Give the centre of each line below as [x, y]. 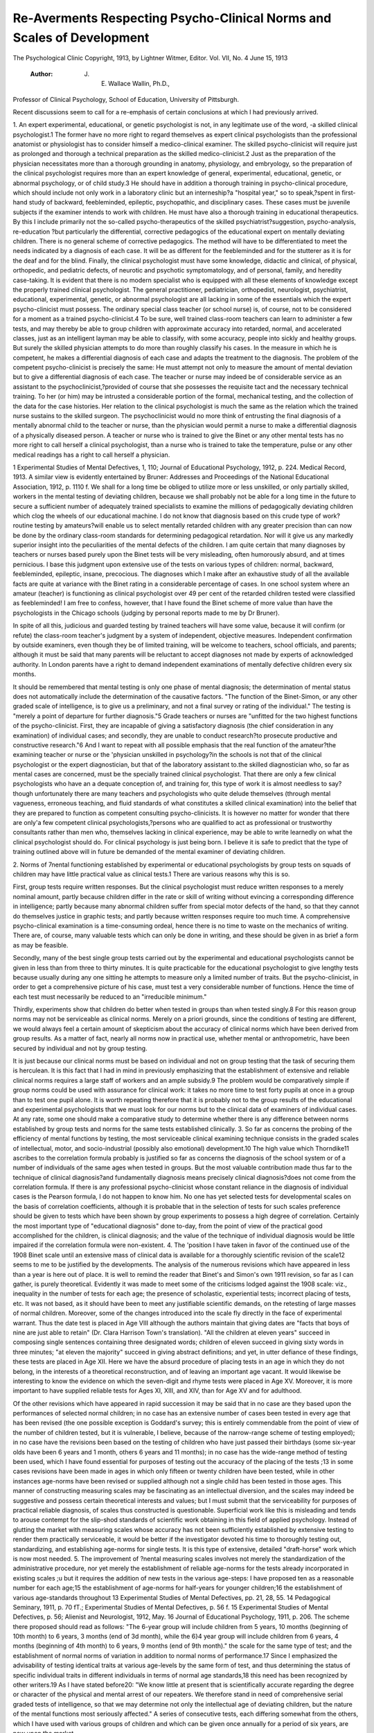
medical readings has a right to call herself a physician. [91, 455]
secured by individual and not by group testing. [80, 1048]
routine [23, 525]
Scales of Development [81, 37]
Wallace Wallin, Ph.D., [139, 84]
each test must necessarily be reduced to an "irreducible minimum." [110, 996]
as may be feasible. [41, 945]
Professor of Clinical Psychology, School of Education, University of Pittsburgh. [126, 99]
